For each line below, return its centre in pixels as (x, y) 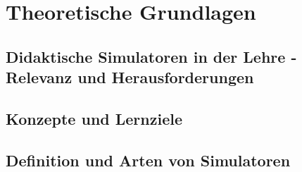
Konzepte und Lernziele (94, 118)
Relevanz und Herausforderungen (130, 77)
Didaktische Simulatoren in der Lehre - (151, 56)
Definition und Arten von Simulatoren (148, 160)
